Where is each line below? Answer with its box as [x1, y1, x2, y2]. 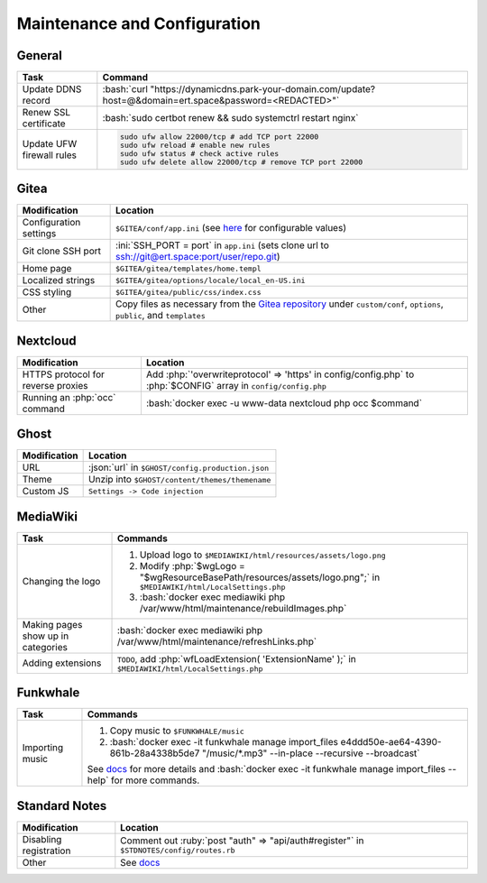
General [16, 48, 63, 63]
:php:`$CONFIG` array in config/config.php [145, 379, 326, 391]
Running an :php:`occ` [22, 391, 116, 403]
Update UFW [22, 137, 78, 150]
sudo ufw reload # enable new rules [119, 140, 271, 150]
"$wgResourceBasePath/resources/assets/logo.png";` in [140, 571, 381, 584]
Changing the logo [22, 575, 101, 588]
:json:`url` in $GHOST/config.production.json [88, 461, 270, 474]
